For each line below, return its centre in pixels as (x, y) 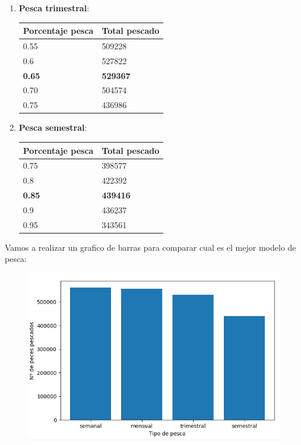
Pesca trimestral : (54, 8)
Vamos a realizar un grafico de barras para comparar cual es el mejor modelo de (150, 247)
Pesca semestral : (53, 127)
